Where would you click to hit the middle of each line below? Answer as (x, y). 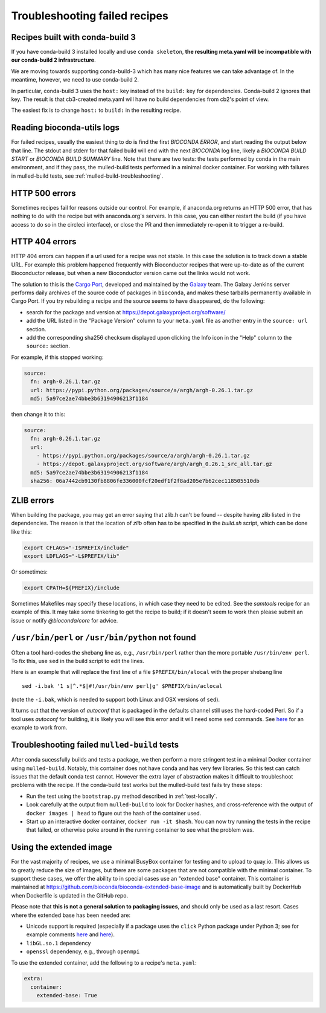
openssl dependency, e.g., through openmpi (83, 951)
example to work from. (39, 728)
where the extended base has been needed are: (71, 915)
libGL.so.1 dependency (59, 943)
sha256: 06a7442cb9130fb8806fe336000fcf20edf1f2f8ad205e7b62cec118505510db (145, 481)
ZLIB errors (33, 500)
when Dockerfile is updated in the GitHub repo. (70, 895)
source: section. (48, 346)
